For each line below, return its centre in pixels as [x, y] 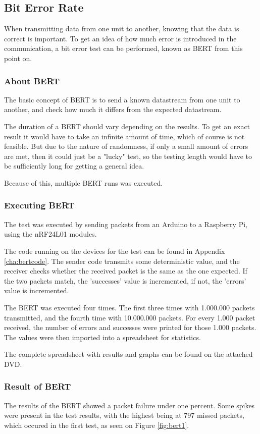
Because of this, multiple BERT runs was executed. [84, 182]
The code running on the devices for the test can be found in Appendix [115, 251]
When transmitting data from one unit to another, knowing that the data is [122, 29]
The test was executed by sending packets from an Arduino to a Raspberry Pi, [126, 224]
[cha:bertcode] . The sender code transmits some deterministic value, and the [122, 261]
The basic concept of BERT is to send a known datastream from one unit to [122, 99]
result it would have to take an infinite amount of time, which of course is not [124, 136]
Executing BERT [39, 205]
